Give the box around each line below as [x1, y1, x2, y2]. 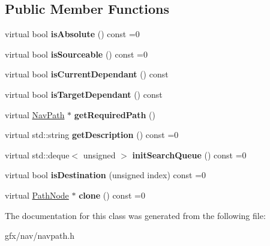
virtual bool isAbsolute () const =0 [5, 28, 140, 40]
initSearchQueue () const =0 [132, 148, 247, 161]
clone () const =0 [79, 188, 145, 201]
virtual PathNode [5, 188, 69, 201]
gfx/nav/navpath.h [5, 229, 74, 242]
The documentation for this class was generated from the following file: [5, 209, 266, 221]
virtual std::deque [5, 148, 70, 161]
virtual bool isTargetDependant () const [5, 88, 163, 100]
